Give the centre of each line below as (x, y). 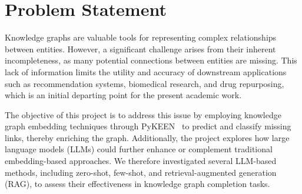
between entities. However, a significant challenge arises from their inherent (140, 48)
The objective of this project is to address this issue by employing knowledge (143, 114)
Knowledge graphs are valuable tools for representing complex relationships (141, 37)
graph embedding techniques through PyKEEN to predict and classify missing (148, 126)
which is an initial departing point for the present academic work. (123, 95)
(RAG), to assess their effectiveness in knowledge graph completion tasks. (137, 184)
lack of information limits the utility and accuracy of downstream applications (146, 71)
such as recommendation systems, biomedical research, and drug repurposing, (145, 83)
